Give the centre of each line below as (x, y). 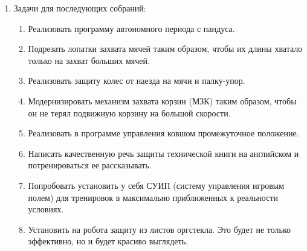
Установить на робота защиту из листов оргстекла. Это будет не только (160, 229)
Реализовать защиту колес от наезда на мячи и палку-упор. (137, 81)
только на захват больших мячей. (89, 60)
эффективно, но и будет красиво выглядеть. (108, 241)
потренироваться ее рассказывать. (90, 165)
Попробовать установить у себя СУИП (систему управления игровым (156, 185)
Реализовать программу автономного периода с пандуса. (131, 28)
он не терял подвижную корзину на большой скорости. (129, 113)
